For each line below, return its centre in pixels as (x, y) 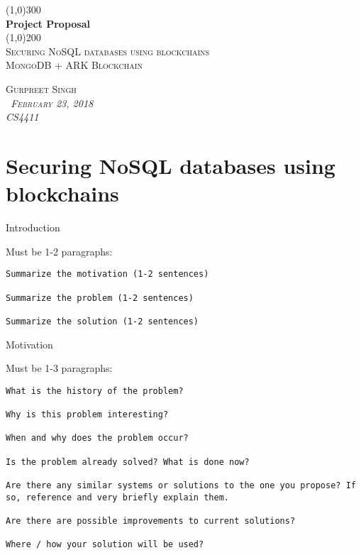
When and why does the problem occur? (97, 438)
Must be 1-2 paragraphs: (59, 251)
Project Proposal (48, 23)
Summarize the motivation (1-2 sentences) (107, 274)
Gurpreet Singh (41, 88)
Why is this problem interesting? (87, 415)
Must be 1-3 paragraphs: (59, 368)
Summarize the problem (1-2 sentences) (100, 298)
